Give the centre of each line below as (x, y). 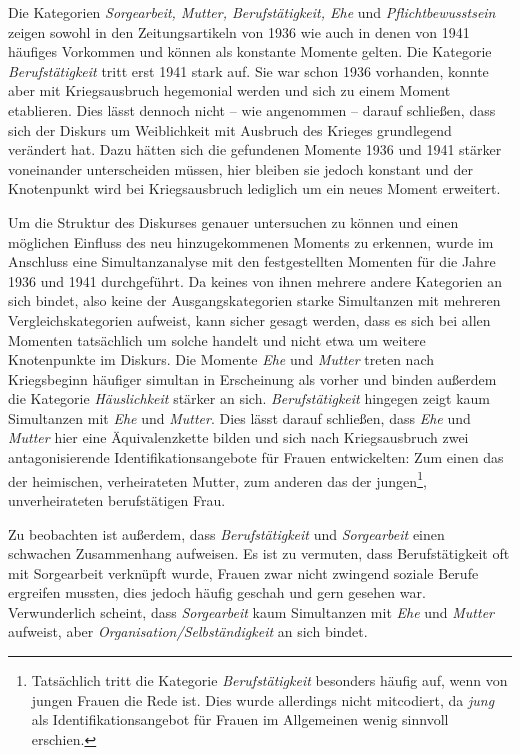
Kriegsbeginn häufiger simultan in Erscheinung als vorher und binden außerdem (252, 378)
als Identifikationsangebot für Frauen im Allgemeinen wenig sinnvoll (240, 719)
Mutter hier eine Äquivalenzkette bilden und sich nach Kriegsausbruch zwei (238, 437)
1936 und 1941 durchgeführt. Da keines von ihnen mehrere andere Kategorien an (255, 280)
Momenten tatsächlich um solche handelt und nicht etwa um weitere (217, 339)
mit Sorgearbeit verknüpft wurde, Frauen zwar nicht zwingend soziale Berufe (243, 572)
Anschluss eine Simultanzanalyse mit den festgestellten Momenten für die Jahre (252, 261)
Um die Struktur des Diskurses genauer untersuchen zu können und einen (233, 221)
